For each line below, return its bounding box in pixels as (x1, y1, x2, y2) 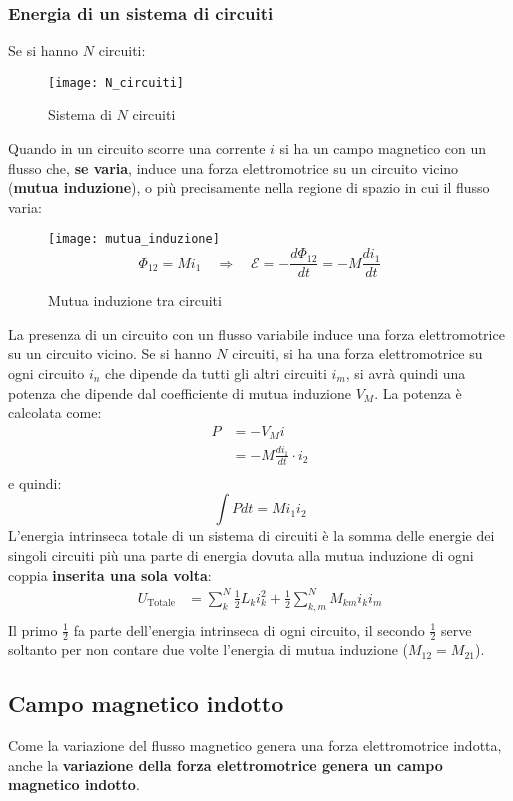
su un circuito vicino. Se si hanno (8, 343, 212, 364)
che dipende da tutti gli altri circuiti (105, 362, 327, 383)
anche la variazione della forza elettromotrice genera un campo (8, 754, 443, 775)
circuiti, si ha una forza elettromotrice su (232, 343, 483, 364)
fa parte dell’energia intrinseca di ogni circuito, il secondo (73, 619, 425, 640)
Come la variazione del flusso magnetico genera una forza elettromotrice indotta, (8, 735, 502, 756)
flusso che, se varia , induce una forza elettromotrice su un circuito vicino (8, 157, 459, 178)
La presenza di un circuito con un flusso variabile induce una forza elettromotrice (8, 323, 505, 344)
